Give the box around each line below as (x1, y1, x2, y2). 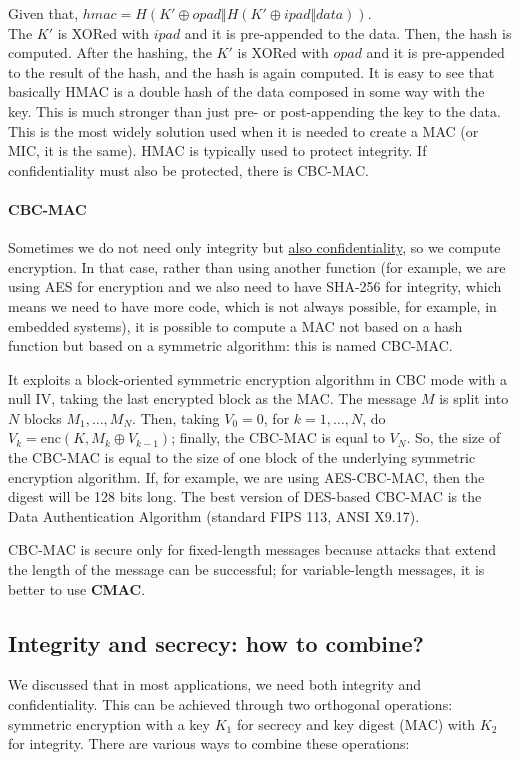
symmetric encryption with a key (8, 713, 210, 734)
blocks (23, 407, 62, 428)
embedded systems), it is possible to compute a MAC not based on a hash (8, 315, 463, 336)
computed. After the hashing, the (8, 42, 212, 63)
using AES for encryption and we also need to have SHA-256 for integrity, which (8, 276, 502, 297)
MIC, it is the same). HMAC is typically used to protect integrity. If (8, 140, 427, 161)
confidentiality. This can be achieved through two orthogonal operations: (8, 694, 453, 715)
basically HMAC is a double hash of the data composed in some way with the (8, 81, 485, 102)
